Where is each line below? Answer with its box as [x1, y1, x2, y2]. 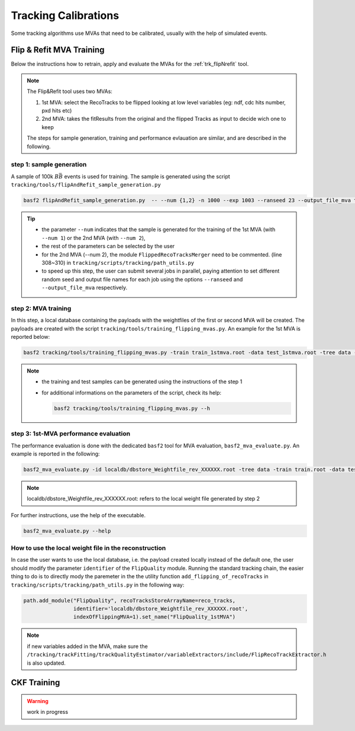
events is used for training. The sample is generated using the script [64, 172, 230, 180]
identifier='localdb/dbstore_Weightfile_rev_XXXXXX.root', [73, 605, 248, 612]
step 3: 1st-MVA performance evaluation [11, 429, 130, 438]
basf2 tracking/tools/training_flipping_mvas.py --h [54, 405, 211, 412]
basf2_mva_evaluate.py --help [23, 527, 111, 534]
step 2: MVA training [11, 304, 72, 312]
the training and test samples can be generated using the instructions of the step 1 [41, 378, 243, 385]
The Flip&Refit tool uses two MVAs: [27, 88, 112, 95]
